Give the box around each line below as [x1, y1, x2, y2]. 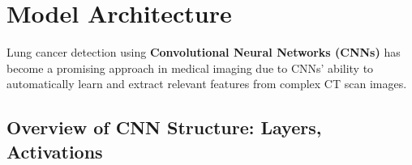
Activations [6, 138, 103, 163]
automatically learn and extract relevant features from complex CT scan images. [6, 75, 407, 92]
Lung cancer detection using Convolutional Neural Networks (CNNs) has [6, 44, 401, 61]
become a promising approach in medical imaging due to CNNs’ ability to [6, 59, 374, 76]
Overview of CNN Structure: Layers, [6, 115, 322, 140]
